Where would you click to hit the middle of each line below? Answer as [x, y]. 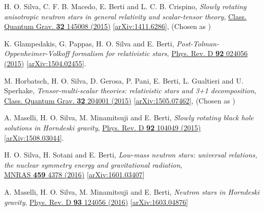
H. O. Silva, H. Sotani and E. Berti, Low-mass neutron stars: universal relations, [131, 155]
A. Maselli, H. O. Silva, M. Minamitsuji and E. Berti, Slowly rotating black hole [129, 117]
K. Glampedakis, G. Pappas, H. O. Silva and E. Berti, [89, 43]
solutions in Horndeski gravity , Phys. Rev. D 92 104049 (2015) [103, 127]
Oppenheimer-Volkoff [37, 53]
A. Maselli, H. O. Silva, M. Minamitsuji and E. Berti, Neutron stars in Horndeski [132, 191]
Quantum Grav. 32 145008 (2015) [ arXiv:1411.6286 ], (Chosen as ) [108, 26]
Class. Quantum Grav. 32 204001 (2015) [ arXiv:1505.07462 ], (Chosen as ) [120, 100]
